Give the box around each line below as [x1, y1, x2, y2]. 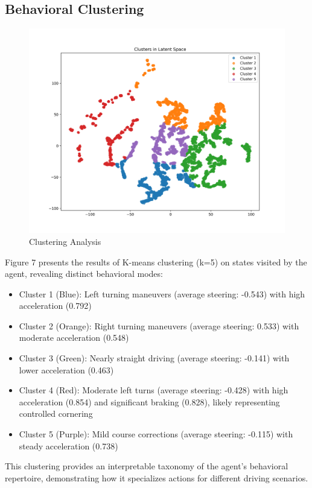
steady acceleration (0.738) [19, 439, 118, 452]
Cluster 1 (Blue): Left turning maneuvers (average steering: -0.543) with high [19, 287, 305, 300]
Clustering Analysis [29, 235, 101, 247]
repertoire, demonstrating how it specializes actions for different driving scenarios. [5, 471, 308, 484]
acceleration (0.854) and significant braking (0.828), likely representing [19, 395, 280, 408]
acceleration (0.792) [19, 299, 92, 312]
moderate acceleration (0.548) [19, 331, 129, 344]
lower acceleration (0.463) [19, 363, 114, 376]
